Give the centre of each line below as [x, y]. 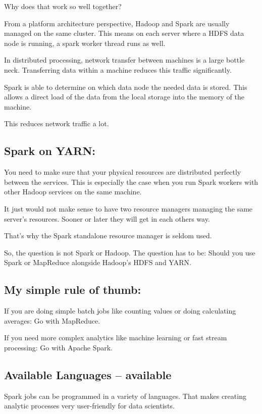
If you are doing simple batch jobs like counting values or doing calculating [120, 311]
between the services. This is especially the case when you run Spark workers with [131, 182]
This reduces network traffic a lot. [57, 123]
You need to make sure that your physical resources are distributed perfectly [123, 172]
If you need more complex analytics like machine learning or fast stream [116, 338]
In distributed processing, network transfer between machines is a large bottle [124, 60]
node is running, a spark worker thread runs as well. [85, 43]
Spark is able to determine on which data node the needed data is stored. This [126, 87]
